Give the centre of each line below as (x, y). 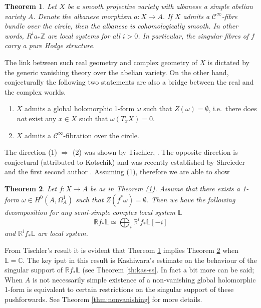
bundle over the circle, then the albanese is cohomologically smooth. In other (121, 26)
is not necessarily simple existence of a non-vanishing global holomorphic (144, 279)
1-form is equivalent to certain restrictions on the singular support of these (119, 289)
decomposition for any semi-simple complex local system (90, 212)
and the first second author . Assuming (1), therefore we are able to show (117, 172)
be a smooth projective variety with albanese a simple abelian (160, 6)
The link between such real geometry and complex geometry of (101, 62)
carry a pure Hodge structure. (50, 45)
